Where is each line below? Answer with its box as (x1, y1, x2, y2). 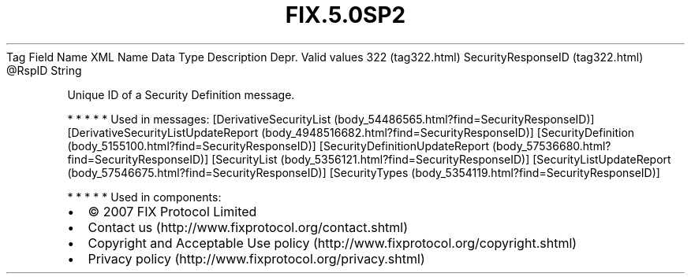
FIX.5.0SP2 (285, 2, 406, 28)
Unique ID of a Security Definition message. (67, 87, 295, 101)
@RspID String (6, 63, 82, 77)
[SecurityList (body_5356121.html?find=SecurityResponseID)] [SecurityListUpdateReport (211, 152, 671, 166)
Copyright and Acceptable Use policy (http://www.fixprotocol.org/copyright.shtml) (88, 234, 577, 251)
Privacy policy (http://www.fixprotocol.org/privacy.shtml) (88, 250, 425, 267)
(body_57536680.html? (492, 138, 611, 153)
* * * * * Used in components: (67, 190, 222, 204)
